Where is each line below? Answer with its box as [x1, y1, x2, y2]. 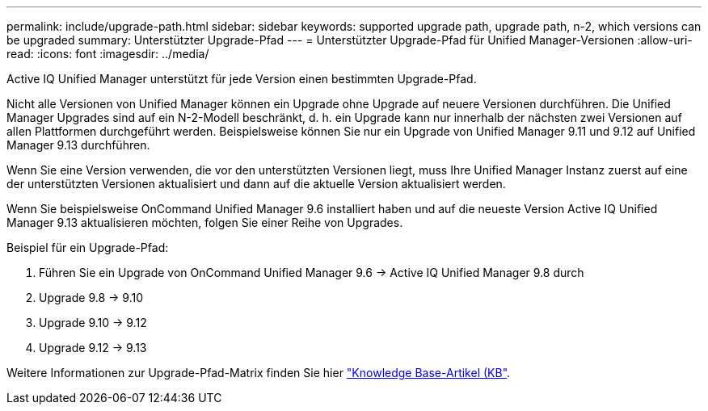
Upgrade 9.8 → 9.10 [39, 291, 143, 304]
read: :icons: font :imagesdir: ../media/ [6, 47, 209, 61]
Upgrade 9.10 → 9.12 [39, 316, 147, 329]
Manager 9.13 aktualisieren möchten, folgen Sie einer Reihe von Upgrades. [6, 216, 403, 229]
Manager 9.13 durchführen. [6, 138, 150, 152]
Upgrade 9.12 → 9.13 [39, 341, 147, 354]
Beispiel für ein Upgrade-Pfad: [6, 241, 169, 254]
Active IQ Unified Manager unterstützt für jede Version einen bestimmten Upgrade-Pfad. [6, 72, 477, 86]
